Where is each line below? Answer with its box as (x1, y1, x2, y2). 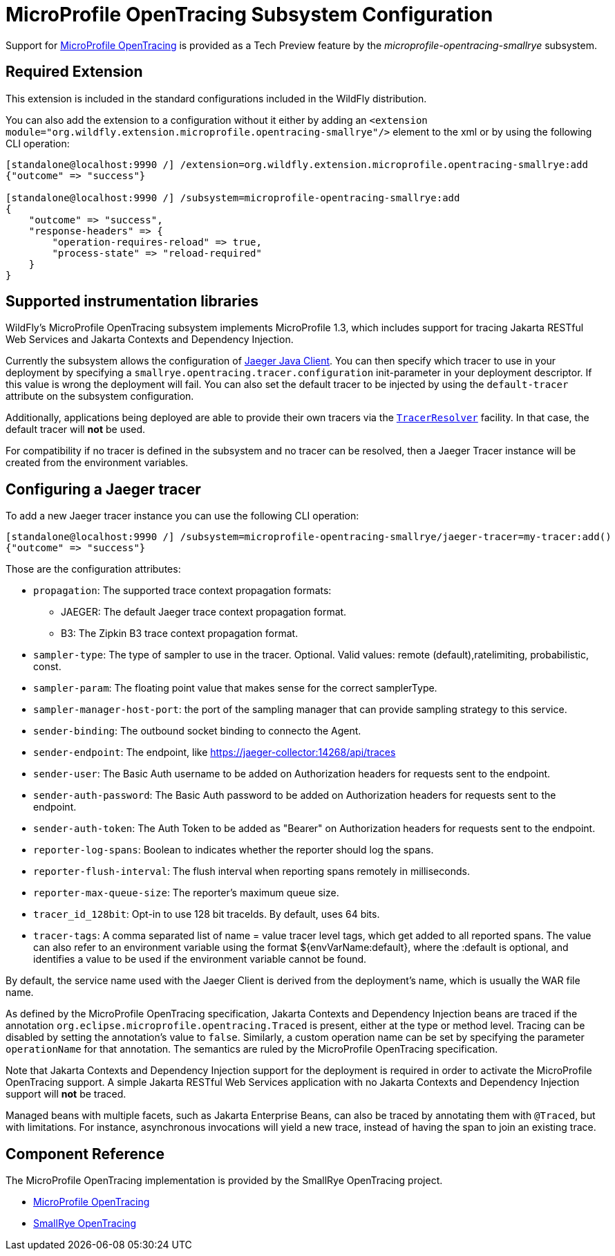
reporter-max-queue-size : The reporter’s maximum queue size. (33, 887, 339, 899)
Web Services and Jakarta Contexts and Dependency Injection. (6, 333, 294, 346)
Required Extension (6, 63, 143, 81)
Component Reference (6, 1145, 164, 1163)
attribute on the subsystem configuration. (6, 390, 194, 403)
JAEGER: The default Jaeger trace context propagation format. (61, 606, 347, 618)
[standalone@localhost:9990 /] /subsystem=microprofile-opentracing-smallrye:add (6, 192, 460, 203)
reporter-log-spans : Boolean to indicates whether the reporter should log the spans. (33, 844, 434, 856)
